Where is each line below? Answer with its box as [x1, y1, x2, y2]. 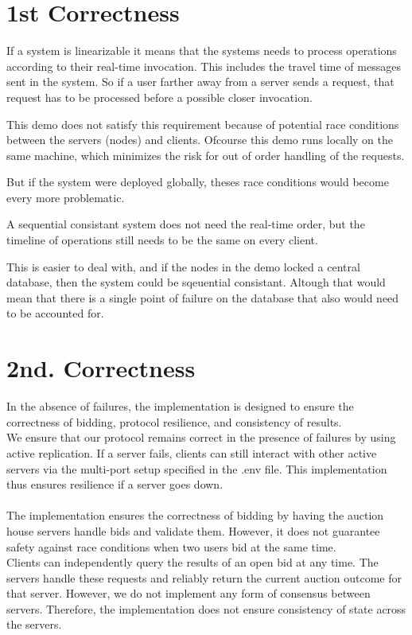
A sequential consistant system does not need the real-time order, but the [6, 216, 365, 232]
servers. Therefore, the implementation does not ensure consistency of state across [6, 600, 406, 617]
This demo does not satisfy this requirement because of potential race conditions [6, 115, 399, 132]
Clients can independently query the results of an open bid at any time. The [6, 554, 379, 571]
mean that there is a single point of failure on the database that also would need [6, 289, 399, 306]
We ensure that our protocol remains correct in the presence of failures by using [6, 429, 396, 446]
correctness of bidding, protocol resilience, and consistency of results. [6, 413, 342, 430]
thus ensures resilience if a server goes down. [6, 476, 223, 493]
